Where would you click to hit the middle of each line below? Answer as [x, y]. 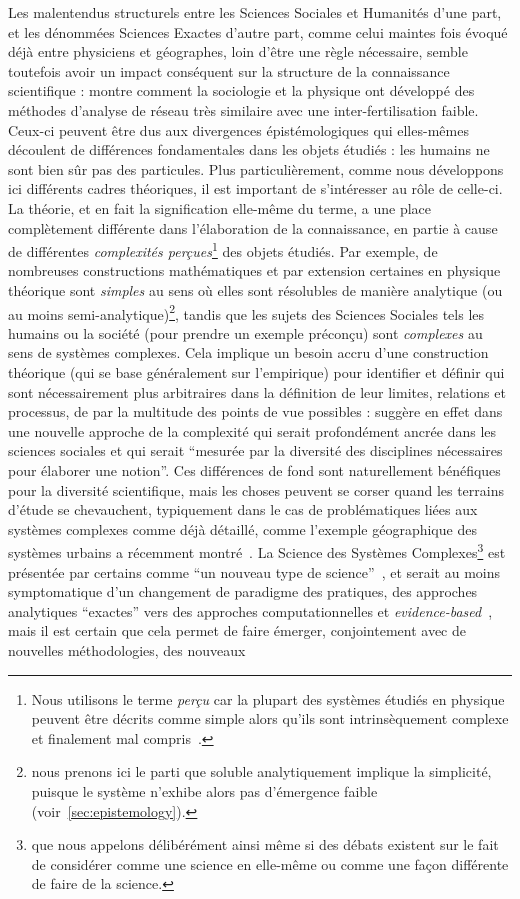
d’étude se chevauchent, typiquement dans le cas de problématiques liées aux [243, 509]
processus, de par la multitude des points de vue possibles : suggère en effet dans [255, 411]
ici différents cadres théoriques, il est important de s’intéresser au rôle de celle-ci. [255, 188]
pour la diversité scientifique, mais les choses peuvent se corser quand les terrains [256, 489]
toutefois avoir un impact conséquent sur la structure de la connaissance [229, 70]
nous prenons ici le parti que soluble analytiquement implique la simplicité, [261, 771]
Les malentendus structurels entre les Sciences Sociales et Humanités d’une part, [255, 12]
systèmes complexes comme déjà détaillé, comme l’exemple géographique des [242, 528]
